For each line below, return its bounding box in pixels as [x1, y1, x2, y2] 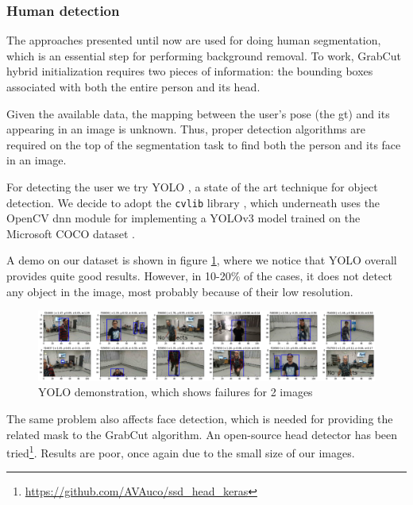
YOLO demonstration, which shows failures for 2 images [38, 384, 313, 400]
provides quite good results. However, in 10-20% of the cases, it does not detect [6, 268, 392, 283]
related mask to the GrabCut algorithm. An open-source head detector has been [6, 426, 398, 442]
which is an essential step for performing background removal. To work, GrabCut [6, 47, 401, 64]
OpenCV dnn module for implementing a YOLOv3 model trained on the [6, 210, 361, 226]
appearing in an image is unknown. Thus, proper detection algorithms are [6, 121, 365, 137]
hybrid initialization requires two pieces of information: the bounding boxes [6, 63, 373, 79]
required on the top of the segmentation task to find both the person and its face [6, 136, 401, 152]
